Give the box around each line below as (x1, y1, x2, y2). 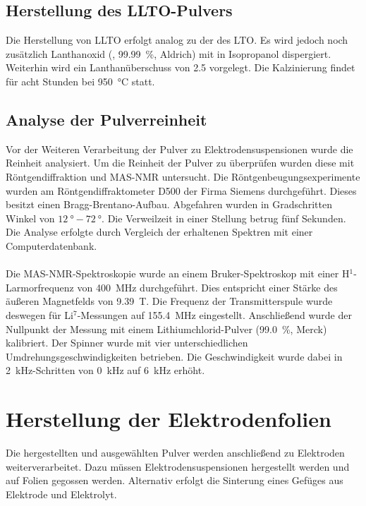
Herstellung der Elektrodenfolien (6, 404, 331, 433)
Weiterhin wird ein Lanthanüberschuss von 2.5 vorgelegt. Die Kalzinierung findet (6, 60, 355, 75)
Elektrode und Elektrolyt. (6, 486, 117, 501)
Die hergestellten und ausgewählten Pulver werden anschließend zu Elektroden (6, 445, 345, 459)
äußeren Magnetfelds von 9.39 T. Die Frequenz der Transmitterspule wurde (6, 294, 333, 308)
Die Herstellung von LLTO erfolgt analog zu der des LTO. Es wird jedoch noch (6, 32, 348, 47)
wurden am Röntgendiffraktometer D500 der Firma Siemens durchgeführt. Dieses (6, 183, 357, 198)
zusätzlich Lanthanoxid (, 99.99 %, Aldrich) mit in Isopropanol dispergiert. (6, 46, 331, 61)
